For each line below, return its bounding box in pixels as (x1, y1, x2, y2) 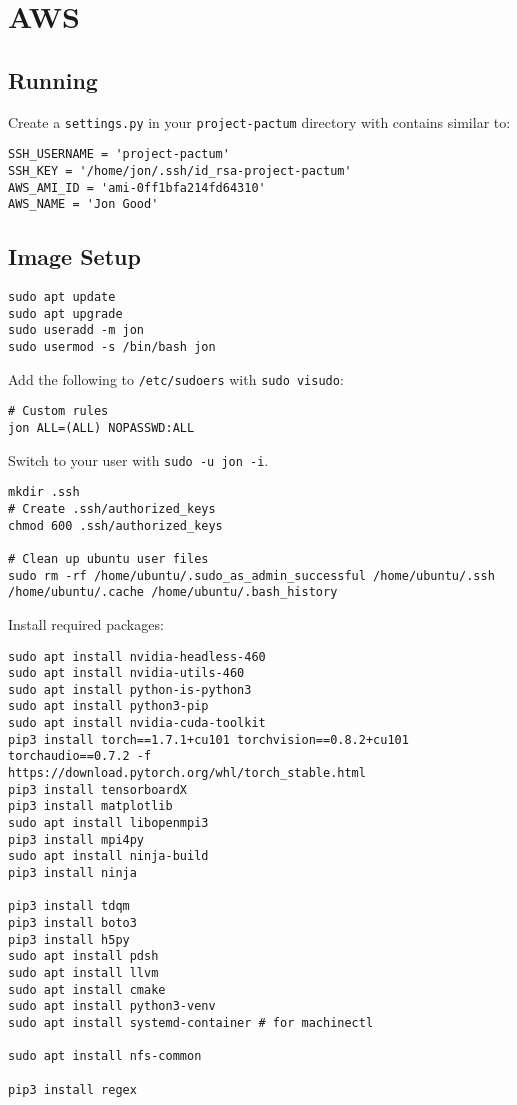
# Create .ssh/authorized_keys (8, 501, 216, 516)
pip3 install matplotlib (8, 799, 173, 814)
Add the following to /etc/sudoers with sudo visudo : (8, 368, 344, 389)
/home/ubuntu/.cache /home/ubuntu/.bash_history (8, 585, 338, 600)
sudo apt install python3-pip (8, 699, 209, 714)
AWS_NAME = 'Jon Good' (8, 197, 159, 212)
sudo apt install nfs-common (8, 1049, 202, 1064)
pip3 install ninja (8, 866, 137, 881)
